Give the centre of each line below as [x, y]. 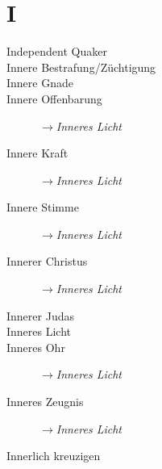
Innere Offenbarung [54, 98]
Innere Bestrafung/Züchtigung [81, 67]
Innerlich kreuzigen [54, 456]
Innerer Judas [40, 315]
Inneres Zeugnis [45, 402]
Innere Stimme [43, 207]
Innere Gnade [40, 83]
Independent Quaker [57, 51]
